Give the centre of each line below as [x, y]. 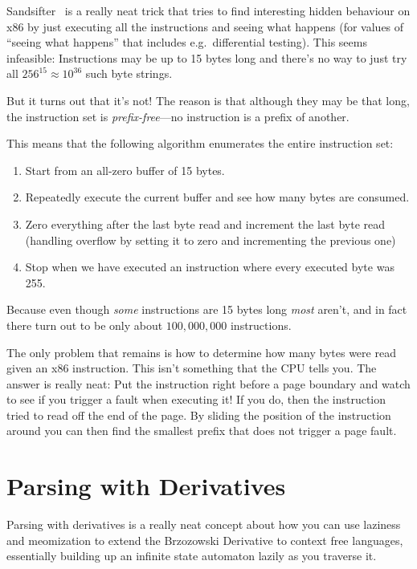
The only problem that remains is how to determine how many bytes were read [201, 352]
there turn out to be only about [85, 325]
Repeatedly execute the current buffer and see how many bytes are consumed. [217, 197]
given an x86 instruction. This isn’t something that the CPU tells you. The [192, 368]
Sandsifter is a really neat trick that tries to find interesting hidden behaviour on [208, 10]
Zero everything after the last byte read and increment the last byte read [205, 224]
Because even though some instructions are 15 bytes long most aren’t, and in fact [207, 309]
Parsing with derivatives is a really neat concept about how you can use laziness [204, 524]
